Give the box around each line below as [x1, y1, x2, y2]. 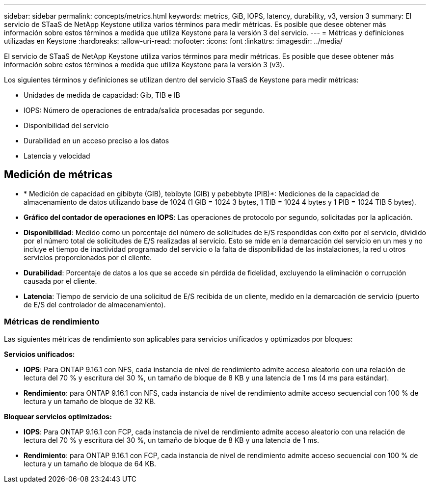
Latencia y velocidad [24, 152, 90, 160]
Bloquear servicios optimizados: [4, 412, 112, 421]
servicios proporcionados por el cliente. [24, 253, 152, 262]
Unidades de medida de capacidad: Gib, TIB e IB [24, 91, 180, 99]
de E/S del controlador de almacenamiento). [24, 300, 166, 309]
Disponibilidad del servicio [24, 121, 109, 130]
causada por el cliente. [24, 276, 97, 285]
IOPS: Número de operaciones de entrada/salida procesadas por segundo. [24, 106, 265, 114]
